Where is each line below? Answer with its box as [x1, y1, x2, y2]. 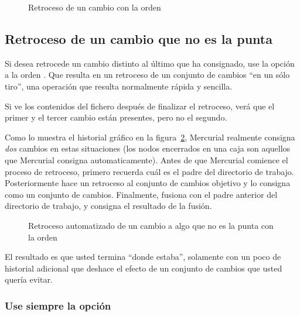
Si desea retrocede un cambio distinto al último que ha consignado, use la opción [5, 57, 295, 69]
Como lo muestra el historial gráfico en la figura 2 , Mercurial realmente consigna [5, 130, 295, 143]
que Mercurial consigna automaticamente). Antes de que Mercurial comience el [5, 153, 288, 166]
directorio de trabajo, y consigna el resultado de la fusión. [5, 200, 212, 212]
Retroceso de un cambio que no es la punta [5, 29, 272, 47]
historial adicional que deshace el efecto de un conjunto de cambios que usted [5, 262, 282, 274]
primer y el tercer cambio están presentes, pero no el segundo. [5, 111, 227, 123]
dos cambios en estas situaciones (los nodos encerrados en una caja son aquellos [5, 142, 291, 154]
